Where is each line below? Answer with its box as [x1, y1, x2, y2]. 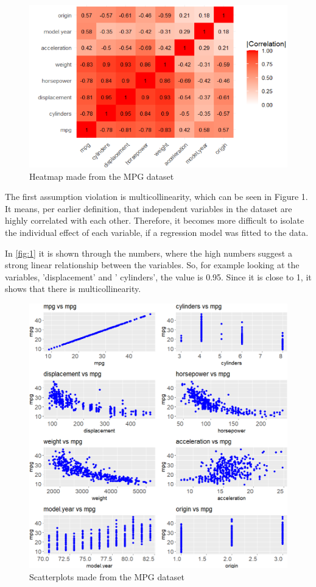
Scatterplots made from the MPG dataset [29, 570, 184, 583]
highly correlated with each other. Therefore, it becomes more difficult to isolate [5, 214, 304, 227]
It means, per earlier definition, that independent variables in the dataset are [5, 202, 292, 215]
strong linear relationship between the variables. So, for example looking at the [5, 258, 300, 271]
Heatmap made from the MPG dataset [29, 169, 174, 182]
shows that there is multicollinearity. [5, 282, 141, 295]
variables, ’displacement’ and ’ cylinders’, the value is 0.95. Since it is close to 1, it [5, 270, 312, 283]
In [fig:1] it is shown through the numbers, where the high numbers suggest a [5, 246, 292, 259]
